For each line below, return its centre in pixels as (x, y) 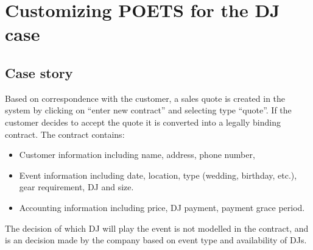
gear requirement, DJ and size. (76, 187)
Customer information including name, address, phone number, (137, 155)
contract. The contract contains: (65, 134)
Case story (39, 72)
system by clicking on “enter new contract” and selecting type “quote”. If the (148, 110)
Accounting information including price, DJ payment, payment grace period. (162, 207)
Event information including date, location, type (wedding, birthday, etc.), (158, 175)
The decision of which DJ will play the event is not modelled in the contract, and (157, 228)
